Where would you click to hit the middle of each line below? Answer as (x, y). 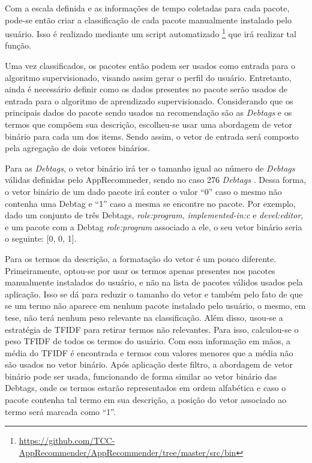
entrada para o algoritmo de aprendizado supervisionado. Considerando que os (149, 100)
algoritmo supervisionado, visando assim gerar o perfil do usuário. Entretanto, (148, 77)
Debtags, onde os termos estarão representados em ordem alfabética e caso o (145, 388)
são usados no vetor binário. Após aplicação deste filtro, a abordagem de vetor (149, 364)
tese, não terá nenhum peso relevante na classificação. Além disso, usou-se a (144, 317)
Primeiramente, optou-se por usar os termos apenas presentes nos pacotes (140, 270)
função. (18, 45)
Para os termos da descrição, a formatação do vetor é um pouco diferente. (141, 258)
